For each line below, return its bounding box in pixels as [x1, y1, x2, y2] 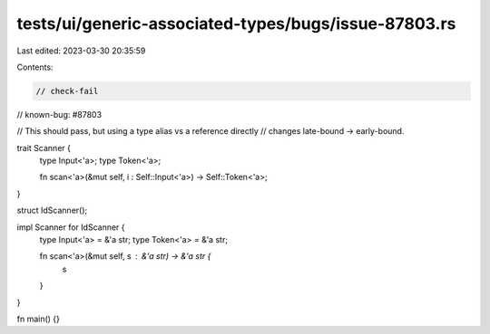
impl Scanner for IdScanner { [16, 222, 126, 233]
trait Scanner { [16, 142, 72, 153]
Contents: [16, 62, 54, 72]
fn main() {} [16, 313, 61, 324]
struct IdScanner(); [16, 205, 88, 216]
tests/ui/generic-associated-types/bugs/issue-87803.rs [16, 14, 456, 33]
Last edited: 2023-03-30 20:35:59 [16, 45, 146, 56]
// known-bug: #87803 [16, 109, 103, 119]
